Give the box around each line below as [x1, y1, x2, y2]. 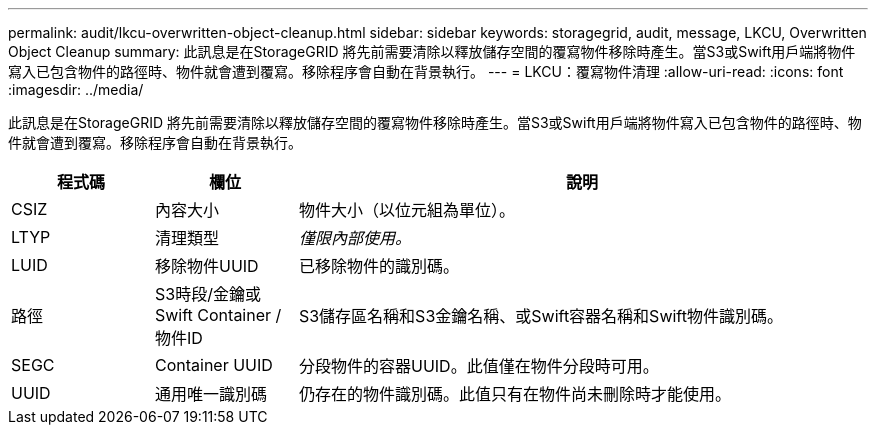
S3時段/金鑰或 [154, 284, 261, 304]
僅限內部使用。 [298, 228, 411, 248]
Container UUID [154, 355, 273, 375]
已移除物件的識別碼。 [298, 256, 459, 276]
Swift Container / [154, 305, 282, 325]
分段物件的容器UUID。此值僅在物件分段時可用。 [298, 356, 659, 376]
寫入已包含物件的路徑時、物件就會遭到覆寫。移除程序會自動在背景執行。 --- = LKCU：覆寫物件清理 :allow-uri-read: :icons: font [8, 63, 844, 80]
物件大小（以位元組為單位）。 [298, 200, 515, 220]
